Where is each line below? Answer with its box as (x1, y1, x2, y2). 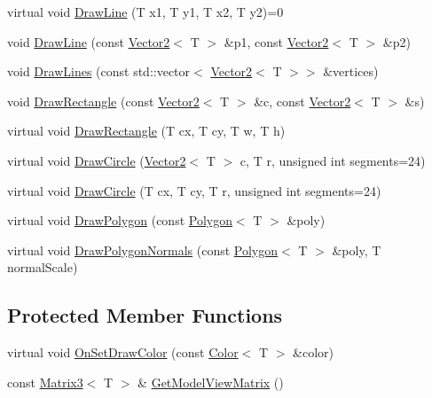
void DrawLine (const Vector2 (7, 32, 170, 51)
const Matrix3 (7, 372, 83, 391)
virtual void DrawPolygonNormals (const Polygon (7, 240, 279, 259)
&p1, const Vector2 (224, 32, 329, 51)
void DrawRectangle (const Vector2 (7, 91, 200, 110)
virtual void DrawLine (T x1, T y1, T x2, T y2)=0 (7, 3, 284, 20)
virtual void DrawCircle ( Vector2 (7, 151, 186, 169)
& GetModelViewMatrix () (137, 372, 284, 391)
